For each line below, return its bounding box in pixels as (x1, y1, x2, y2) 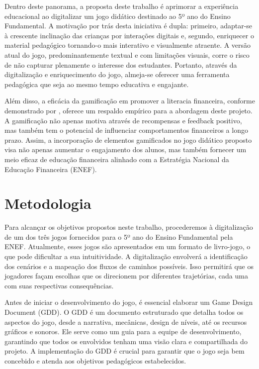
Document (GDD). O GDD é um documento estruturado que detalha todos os (4, 306, 244, 317)
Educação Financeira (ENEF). (4, 164, 97, 174)
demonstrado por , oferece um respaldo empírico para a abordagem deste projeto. (4, 105, 253, 115)
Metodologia (4, 193, 91, 213)
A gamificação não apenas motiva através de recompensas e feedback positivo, (4, 115, 242, 125)
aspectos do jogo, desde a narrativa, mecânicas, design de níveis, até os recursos (4, 316, 247, 327)
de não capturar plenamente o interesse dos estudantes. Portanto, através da (4, 59, 237, 70)
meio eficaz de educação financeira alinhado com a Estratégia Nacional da (4, 154, 229, 164)
